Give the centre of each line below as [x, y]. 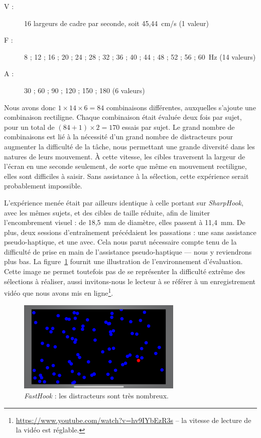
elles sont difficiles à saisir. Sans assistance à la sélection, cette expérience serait [126, 176]
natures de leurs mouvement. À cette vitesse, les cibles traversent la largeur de [125, 156]
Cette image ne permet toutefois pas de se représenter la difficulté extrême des [125, 271]
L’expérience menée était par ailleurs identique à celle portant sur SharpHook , [124, 202]
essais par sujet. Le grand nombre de [178, 127]
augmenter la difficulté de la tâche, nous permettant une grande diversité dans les [129, 146]
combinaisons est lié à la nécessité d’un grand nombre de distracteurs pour [119, 137]
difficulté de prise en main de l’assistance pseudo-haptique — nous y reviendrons [128, 251]
